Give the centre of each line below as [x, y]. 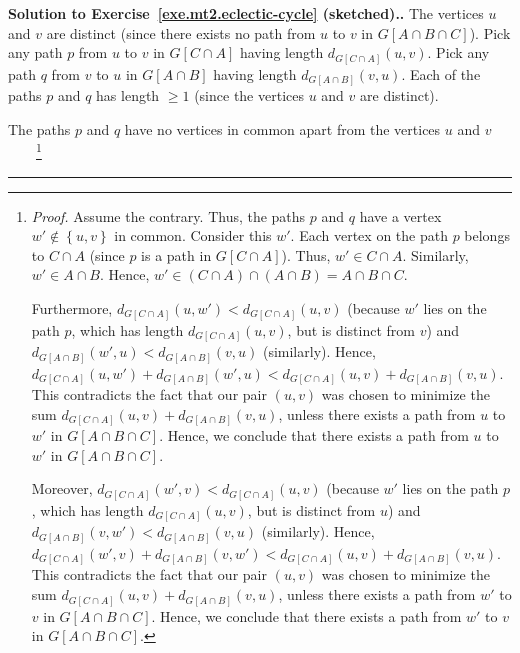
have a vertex [400, 215]
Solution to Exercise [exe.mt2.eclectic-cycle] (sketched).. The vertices [246, 13]
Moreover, [62, 488]
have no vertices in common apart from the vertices [282, 128]
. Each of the [441, 73]
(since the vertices [249, 95]
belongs [487, 235]
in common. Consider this [193, 235]
